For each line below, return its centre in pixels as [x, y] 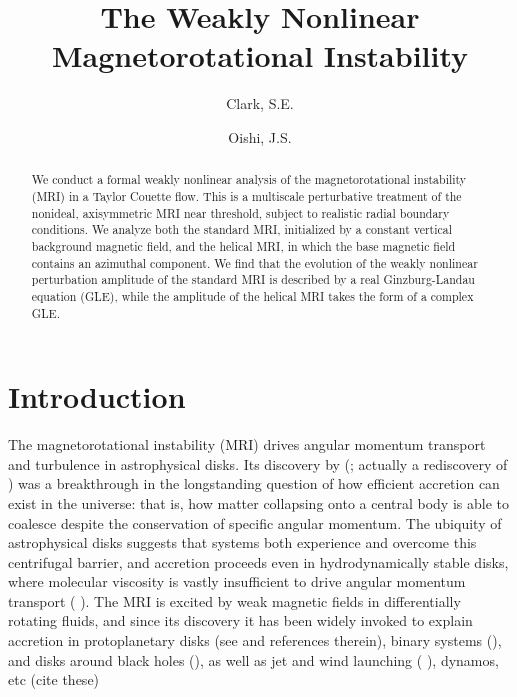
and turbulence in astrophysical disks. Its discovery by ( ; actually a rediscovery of [258, 463]
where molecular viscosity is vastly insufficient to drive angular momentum [237, 581]
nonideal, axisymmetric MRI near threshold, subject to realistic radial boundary [240, 212]
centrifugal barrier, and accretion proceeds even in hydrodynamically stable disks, [258, 561]
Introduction [97, 396]
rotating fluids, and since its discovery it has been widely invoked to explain [240, 620]
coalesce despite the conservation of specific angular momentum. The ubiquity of [255, 522]
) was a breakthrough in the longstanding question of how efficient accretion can [254, 483]
